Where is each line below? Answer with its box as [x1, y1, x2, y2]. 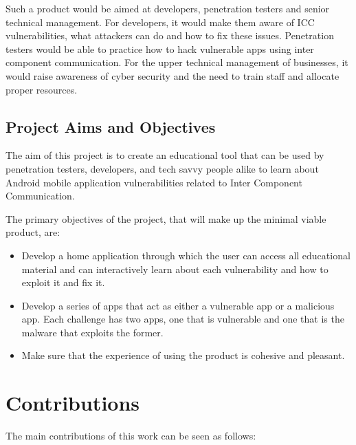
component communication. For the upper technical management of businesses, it [5, 55, 348, 69]
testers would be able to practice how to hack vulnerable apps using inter [5, 41, 314, 56]
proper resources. [5, 82, 78, 96]
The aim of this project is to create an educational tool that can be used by [5, 148, 324, 162]
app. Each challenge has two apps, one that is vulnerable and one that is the [21, 312, 344, 326]
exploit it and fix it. [21, 275, 105, 290]
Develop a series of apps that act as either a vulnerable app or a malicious [21, 298, 335, 312]
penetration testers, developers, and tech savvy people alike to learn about [5, 161, 319, 175]
